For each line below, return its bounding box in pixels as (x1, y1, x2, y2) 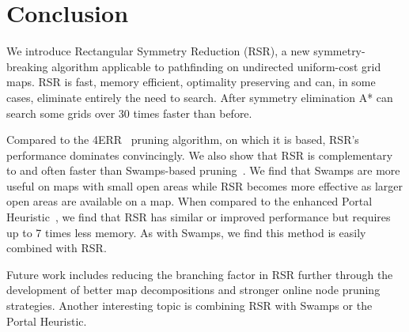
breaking (6, 58, 48, 74)
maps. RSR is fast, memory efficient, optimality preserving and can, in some (6, 74, 376, 90)
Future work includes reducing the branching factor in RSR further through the (6, 266, 393, 282)
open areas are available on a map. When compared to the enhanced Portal (6, 193, 373, 209)
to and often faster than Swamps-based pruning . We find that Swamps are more (6, 162, 400, 179)
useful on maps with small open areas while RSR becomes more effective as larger (6, 177, 403, 194)
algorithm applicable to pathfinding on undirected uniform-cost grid (51, 58, 381, 74)
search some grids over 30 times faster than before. (6, 104, 252, 121)
